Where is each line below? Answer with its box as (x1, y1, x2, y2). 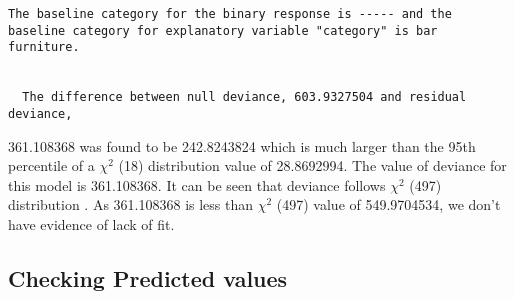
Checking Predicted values (8, 262, 288, 293)
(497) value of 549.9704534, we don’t (276, 194, 501, 215)
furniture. (8, 40, 80, 55)
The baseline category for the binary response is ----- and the (8, 7, 452, 21)
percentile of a (8, 155, 95, 176)
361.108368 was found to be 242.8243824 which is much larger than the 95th (8, 135, 476, 156)
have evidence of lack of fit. (8, 213, 175, 234)
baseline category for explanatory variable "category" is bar (8, 23, 438, 38)
